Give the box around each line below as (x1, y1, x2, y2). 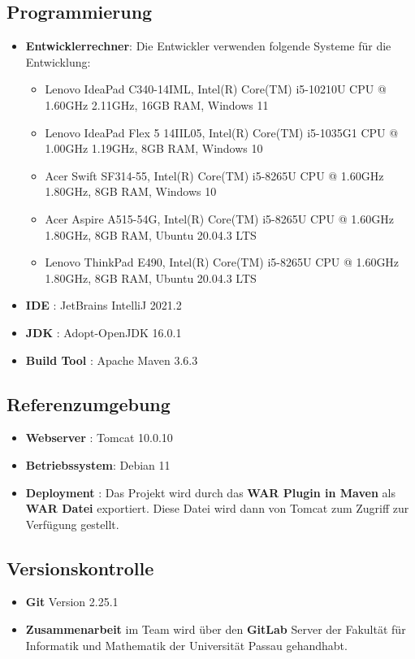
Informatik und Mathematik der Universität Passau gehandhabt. (25, 636, 348, 653)
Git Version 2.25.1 (25, 593, 119, 610)
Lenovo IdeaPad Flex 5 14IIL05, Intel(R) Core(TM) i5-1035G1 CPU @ (45, 124, 399, 141)
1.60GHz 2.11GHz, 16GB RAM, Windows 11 (45, 96, 269, 113)
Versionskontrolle (6, 555, 154, 580)
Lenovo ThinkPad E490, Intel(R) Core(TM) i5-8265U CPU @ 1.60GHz (45, 254, 400, 271)
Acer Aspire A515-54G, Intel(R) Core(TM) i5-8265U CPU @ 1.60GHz (45, 210, 394, 227)
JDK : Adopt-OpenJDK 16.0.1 (25, 323, 182, 340)
